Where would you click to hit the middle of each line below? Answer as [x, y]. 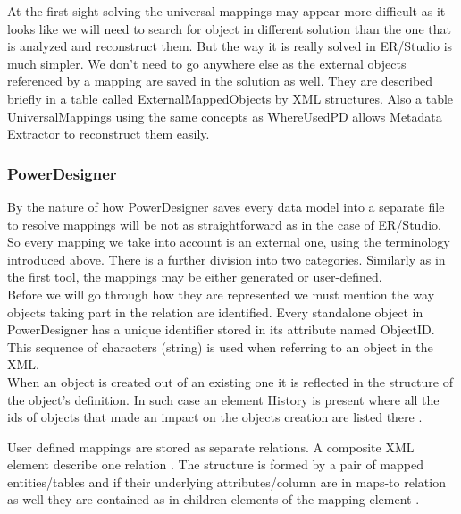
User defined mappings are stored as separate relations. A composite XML [211, 447]
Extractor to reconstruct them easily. [109, 134]
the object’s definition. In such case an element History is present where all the [223, 399]
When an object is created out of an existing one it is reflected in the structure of [230, 381]
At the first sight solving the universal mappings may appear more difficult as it [226, 11]
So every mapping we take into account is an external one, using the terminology [229, 242]
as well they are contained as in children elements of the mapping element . [214, 499]
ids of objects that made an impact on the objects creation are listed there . [215, 417]
